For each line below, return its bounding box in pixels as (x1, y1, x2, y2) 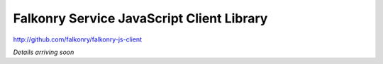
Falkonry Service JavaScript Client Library (13, 11, 268, 26)
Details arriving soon (13, 48, 74, 56)
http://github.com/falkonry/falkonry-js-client (13, 35, 142, 44)
